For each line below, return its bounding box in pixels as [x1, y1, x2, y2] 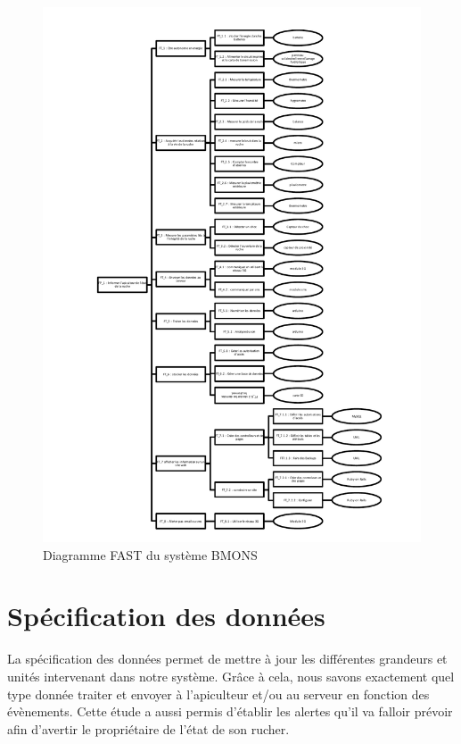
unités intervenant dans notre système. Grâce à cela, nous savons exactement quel [7, 667, 455, 685]
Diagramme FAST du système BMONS [43, 545, 258, 564]
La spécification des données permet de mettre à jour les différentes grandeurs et [7, 649, 448, 668]
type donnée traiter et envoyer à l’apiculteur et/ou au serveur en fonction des [7, 684, 430, 703]
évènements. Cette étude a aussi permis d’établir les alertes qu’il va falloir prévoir [7, 702, 453, 721]
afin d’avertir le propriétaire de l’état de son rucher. [7, 719, 290, 738]
